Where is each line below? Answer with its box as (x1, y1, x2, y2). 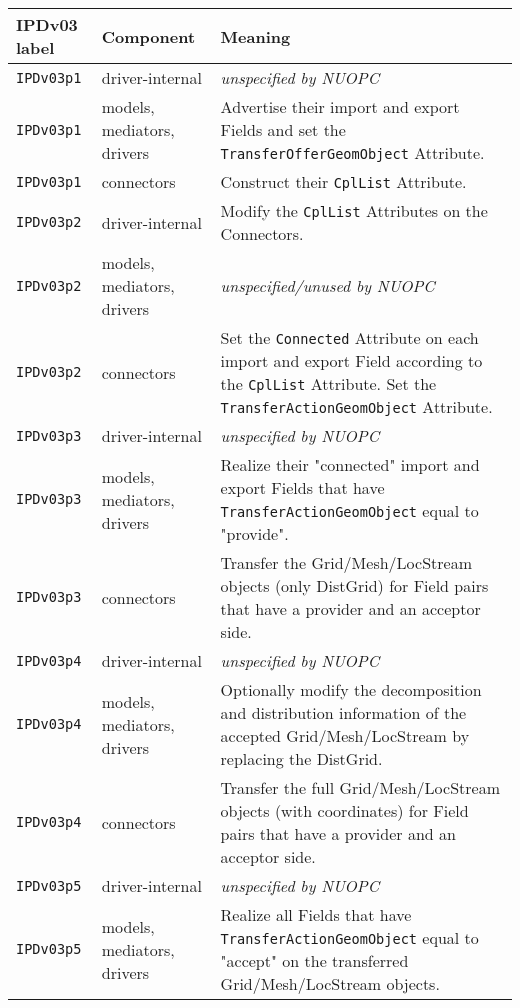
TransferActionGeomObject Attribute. (220, 395, 493, 418)
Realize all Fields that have (220, 903, 412, 926)
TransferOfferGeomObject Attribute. (220, 141, 485, 164)
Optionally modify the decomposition (220, 678, 482, 701)
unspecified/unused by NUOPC (220, 274, 435, 297)
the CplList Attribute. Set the (220, 372, 437, 395)
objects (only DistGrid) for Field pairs (220, 574, 489, 597)
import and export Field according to (220, 349, 483, 372)
